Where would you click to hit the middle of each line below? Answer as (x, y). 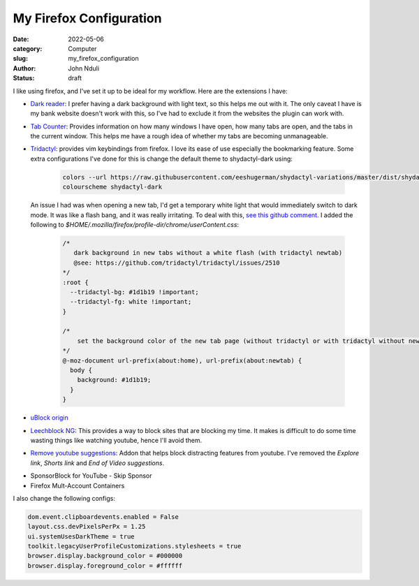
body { (81, 371)
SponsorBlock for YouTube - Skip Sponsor (91, 476)
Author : (24, 68)
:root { (75, 282)
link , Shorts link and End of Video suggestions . (97, 463)
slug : (20, 59)
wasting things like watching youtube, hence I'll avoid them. (116, 440)
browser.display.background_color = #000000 (105, 556)
